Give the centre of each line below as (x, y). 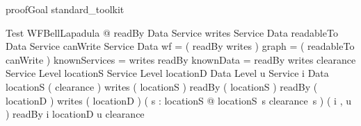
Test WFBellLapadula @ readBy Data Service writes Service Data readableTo (172, 32)
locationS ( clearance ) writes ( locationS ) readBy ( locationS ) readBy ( (162, 86)
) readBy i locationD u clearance (75, 114)
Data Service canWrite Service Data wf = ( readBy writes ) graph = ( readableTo (180, 46)
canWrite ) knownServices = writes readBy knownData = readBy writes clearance (181, 59)
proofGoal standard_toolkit (65, 9)
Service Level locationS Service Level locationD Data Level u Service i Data (167, 73)
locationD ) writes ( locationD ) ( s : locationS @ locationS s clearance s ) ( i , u (178, 100)
